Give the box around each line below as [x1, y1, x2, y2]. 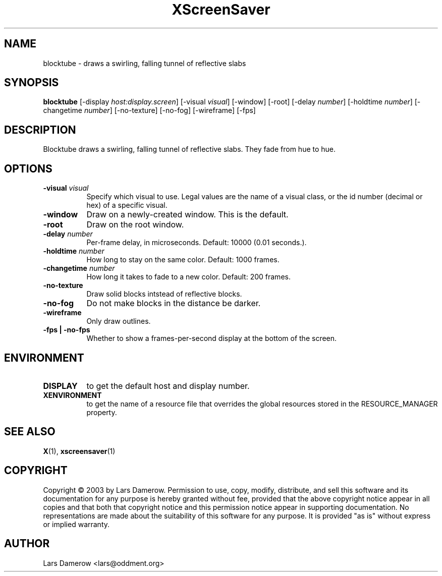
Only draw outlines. [86, 317, 151, 326]
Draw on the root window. [86, 219, 184, 230]
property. [86, 408, 117, 417]
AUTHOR [4, 537, 50, 550]
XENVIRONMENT [43, 390, 102, 399]
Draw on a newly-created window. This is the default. [86, 209, 289, 220]
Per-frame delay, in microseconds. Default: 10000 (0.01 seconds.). [86, 238, 307, 247]
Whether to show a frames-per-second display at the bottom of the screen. [86, 334, 337, 343]
